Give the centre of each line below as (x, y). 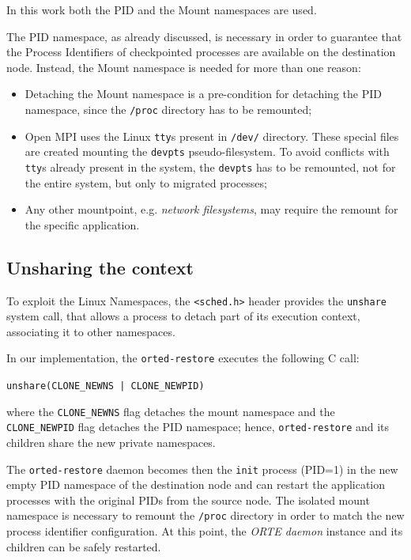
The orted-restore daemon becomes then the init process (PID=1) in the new (202, 469)
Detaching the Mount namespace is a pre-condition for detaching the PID (203, 94)
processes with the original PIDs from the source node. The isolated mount (188, 499)
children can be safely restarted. (84, 546)
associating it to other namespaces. (91, 331)
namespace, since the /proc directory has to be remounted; (168, 109)
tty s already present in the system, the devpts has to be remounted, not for (210, 166)
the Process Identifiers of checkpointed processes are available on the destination (201, 52)
